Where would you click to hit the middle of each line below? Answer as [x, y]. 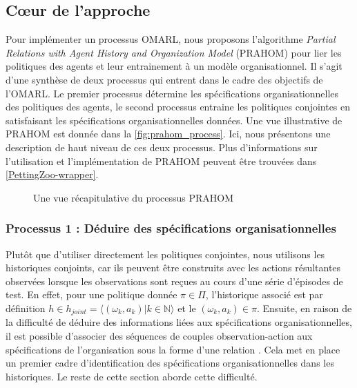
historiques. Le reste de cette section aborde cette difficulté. [132, 376]
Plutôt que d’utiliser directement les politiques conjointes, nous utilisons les [165, 254]
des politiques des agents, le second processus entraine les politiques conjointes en [178, 107]
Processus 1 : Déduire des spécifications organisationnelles [171, 228]
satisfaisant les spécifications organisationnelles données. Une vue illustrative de [174, 120]
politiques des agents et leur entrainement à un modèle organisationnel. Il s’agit [174, 66]
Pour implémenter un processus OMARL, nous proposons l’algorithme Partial [171, 39]
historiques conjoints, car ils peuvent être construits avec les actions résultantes [173, 268]
